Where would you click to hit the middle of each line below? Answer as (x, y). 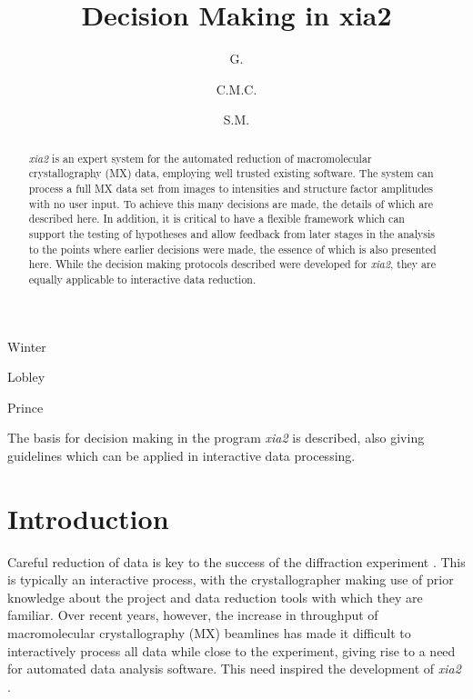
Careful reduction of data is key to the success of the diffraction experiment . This (236, 561)
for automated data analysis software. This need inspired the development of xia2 (234, 669)
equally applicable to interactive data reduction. (142, 279)
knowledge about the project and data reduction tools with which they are (215, 597)
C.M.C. (236, 89)
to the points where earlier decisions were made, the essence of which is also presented (232, 249)
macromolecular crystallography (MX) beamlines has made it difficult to (209, 633)
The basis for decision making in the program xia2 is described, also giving (216, 438)
